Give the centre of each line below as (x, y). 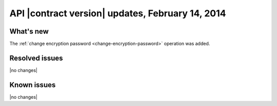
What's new (29, 31)
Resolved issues (36, 58)
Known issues (33, 85)
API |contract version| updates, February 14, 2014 (118, 13)
